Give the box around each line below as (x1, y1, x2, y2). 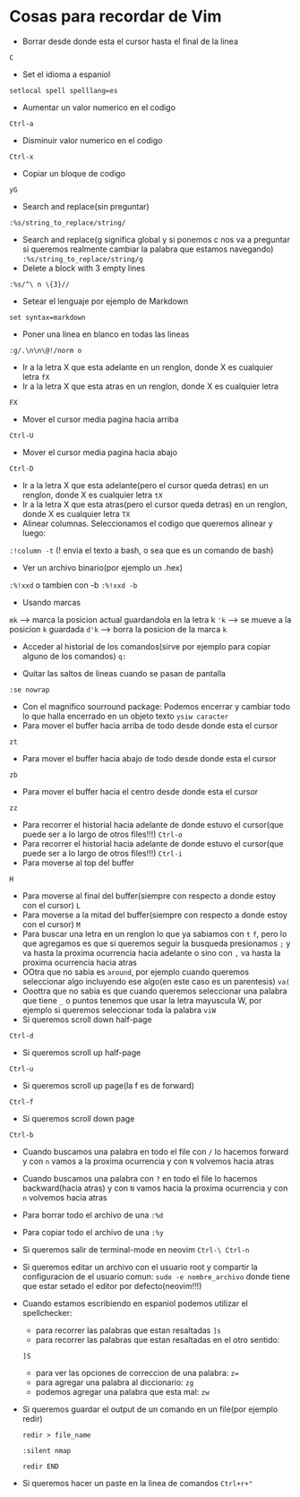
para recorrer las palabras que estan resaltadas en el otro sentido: (35, 1334, 280, 1345)
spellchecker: (21, 1307, 73, 1318)
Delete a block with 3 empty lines (21, 262, 146, 273)
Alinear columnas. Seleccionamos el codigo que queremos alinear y (21, 518, 273, 529)
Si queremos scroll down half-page (21, 1014, 152, 1025)
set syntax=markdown (9, 313, 87, 322)
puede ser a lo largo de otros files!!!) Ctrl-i (21, 847, 183, 858)
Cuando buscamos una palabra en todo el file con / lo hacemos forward (21, 1146, 289, 1157)
